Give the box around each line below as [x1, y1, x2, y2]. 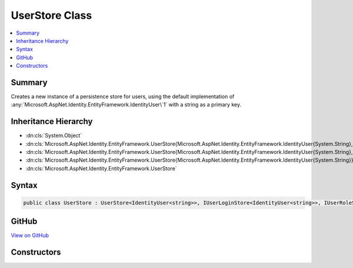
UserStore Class [11, 9, 92, 22]
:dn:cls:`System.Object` [25, 132, 82, 139]
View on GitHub [11, 232, 49, 239]
